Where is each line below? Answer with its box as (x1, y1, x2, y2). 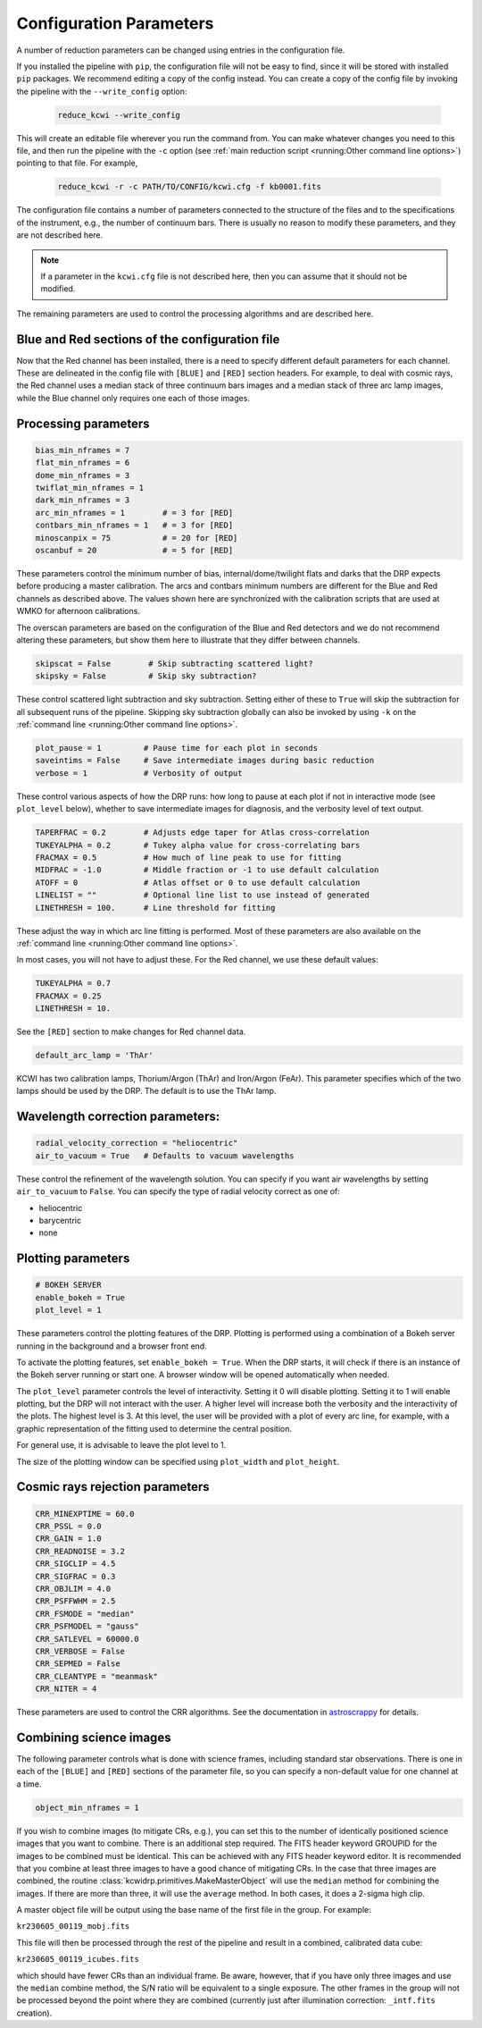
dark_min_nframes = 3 (35, 495, 130, 505)
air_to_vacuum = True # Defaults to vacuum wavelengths (35, 1150, 295, 1161)
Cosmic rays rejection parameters (16, 1479, 210, 1494)
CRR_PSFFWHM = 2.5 (35, 1596, 116, 1606)
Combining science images (16, 1729, 171, 1745)
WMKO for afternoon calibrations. (16, 606, 140, 617)
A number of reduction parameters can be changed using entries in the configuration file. (16, 45, 345, 55)
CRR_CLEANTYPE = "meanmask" (35, 1671, 158, 1681)
